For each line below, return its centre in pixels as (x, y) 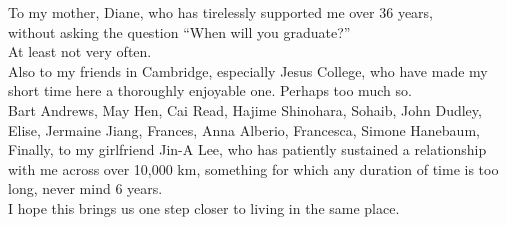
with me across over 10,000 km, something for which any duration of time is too (253, 168)
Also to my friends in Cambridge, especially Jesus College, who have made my (248, 70)
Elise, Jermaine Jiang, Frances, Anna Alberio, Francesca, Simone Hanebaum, (244, 129)
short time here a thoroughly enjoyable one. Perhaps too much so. (210, 90)
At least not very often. (80, 51)
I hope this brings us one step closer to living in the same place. (204, 207)
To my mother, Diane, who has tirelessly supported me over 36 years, (221, 12)
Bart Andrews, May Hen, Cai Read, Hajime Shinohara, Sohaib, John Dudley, (245, 109)
